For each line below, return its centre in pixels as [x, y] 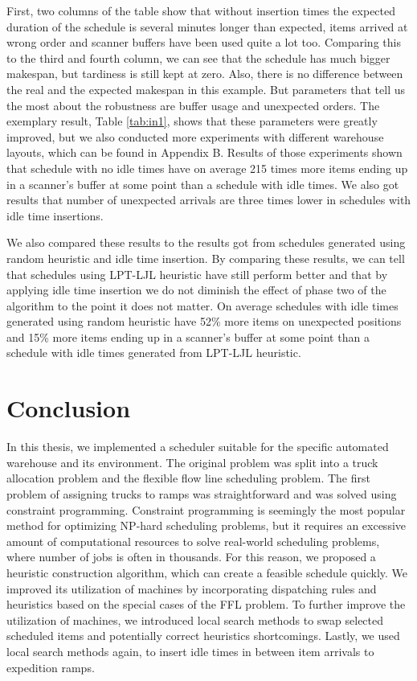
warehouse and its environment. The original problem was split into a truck [192, 462]
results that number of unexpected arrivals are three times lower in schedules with [209, 200]
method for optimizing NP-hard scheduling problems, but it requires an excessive [206, 525]
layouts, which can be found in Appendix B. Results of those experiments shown [204, 152]
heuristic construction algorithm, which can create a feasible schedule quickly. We [207, 572]
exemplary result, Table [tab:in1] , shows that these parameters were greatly [192, 121]
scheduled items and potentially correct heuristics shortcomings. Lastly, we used [203, 636]
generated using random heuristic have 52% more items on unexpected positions [204, 321]
